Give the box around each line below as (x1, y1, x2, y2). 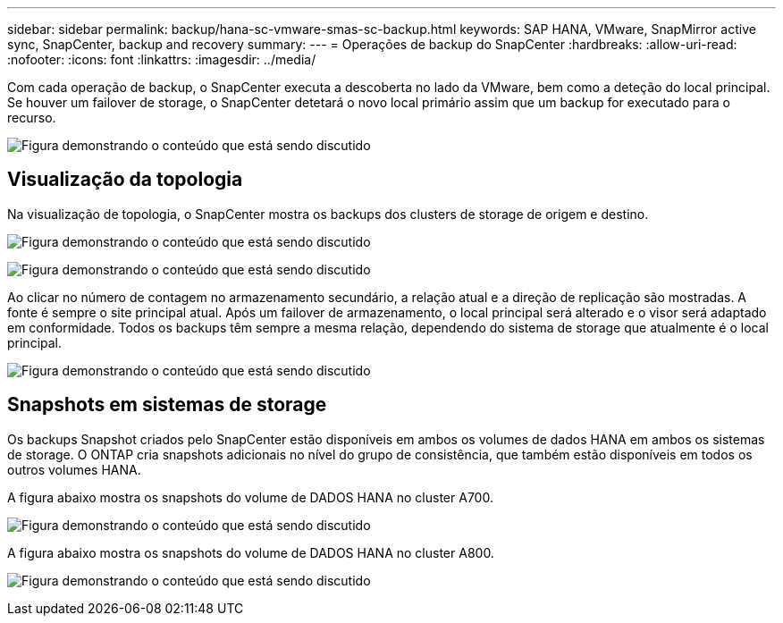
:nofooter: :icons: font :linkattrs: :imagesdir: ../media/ (7, 52, 316, 67)
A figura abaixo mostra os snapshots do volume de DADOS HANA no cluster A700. (7, 489, 493, 505)
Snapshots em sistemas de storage (7, 393, 327, 417)
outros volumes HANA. (7, 461, 141, 477)
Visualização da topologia (7, 168, 243, 191)
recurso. (7, 110, 56, 125)
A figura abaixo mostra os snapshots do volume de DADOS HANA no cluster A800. (7, 544, 494, 560)
